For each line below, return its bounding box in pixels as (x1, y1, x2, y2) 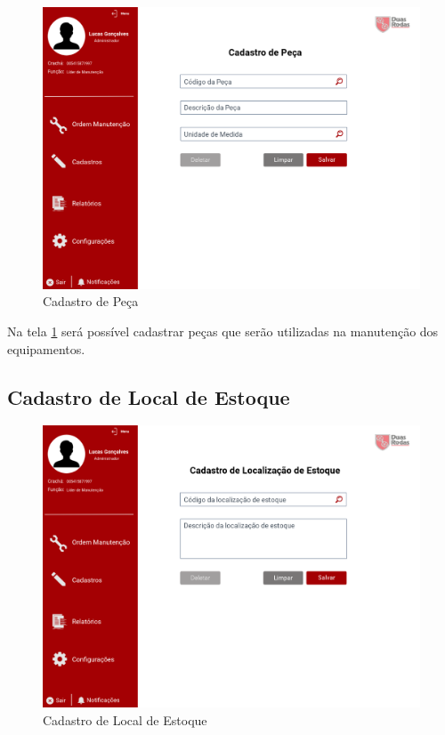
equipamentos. (7, 339, 85, 358)
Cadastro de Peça (43, 292, 139, 311)
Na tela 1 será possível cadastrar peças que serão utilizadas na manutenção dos (7, 321, 439, 340)
